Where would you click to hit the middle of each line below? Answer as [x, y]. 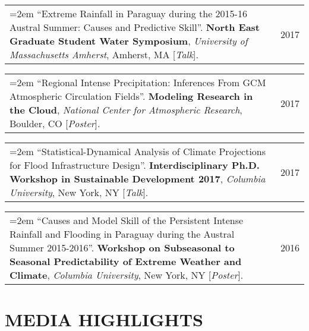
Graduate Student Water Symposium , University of [129, 41]
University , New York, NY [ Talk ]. [79, 192]
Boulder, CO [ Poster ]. [55, 123]
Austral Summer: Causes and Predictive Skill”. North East [135, 27]
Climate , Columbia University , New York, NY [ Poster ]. [127, 275]
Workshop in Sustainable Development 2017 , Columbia [138, 179]
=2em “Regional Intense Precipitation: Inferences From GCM [138, 82]
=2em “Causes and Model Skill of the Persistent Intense [127, 220]
